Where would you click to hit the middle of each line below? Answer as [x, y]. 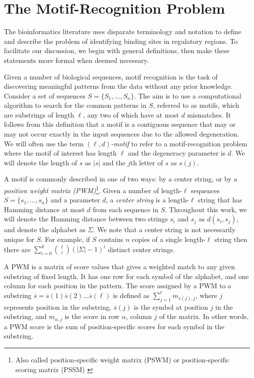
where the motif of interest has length [60, 153]
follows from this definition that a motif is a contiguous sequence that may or [120, 124]
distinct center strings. [141, 249]
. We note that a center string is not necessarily [164, 229]
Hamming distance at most [44, 209]
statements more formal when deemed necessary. [76, 60]
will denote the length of [41, 162]
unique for [19, 239]
